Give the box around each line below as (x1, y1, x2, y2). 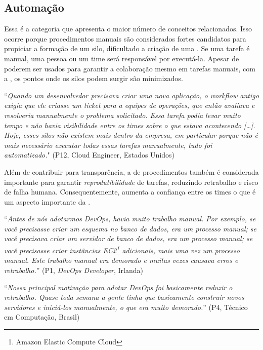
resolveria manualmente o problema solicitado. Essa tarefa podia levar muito (4, 109, 241, 120)
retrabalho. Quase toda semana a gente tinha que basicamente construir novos (4, 292, 244, 302)
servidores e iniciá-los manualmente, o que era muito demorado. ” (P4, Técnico (4, 301, 248, 312)
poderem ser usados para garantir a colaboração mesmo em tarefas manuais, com (4, 63, 255, 73)
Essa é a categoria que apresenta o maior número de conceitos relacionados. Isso (4, 23, 252, 34)
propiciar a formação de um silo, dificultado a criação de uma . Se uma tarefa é (4, 43, 250, 54)
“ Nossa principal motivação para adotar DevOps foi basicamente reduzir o (4, 282, 233, 292)
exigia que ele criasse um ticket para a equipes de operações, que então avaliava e (4, 100, 255, 110)
